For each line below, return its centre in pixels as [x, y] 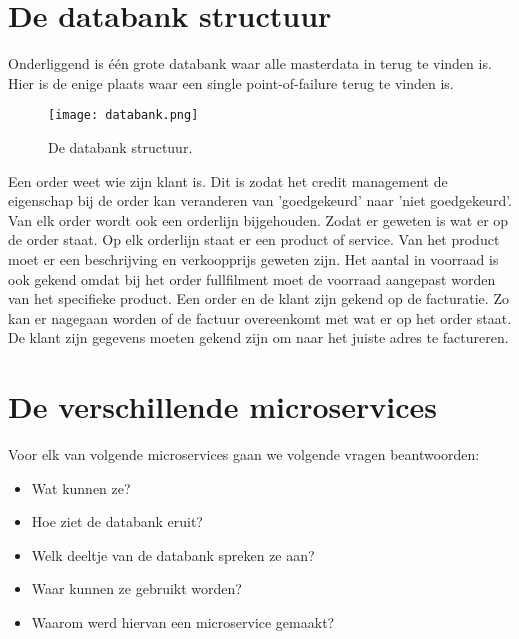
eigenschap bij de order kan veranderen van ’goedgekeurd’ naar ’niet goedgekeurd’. [260, 200]
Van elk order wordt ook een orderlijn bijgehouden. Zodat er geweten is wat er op [258, 219]
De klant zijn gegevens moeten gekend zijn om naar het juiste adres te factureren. [258, 337]
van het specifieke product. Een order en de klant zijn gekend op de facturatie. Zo [258, 298]
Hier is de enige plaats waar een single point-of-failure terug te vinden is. [231, 82]
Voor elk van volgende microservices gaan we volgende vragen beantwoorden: [244, 454]
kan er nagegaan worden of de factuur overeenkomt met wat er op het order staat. [260, 317]
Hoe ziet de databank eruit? [117, 521]
